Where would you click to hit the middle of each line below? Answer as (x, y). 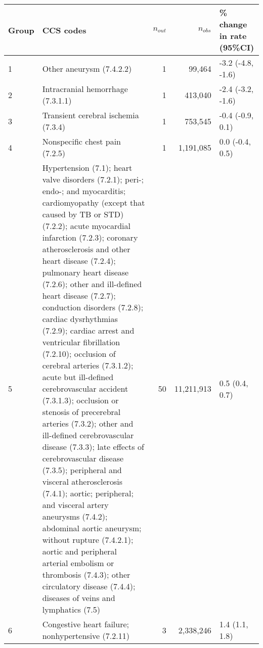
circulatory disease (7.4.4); (89, 586)
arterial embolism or (78, 563)
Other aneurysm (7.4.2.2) (87, 68)
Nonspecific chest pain (81, 141)
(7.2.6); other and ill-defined (92, 284)
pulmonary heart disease (85, 272)
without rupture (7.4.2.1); (88, 540)
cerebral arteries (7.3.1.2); (88, 365)
